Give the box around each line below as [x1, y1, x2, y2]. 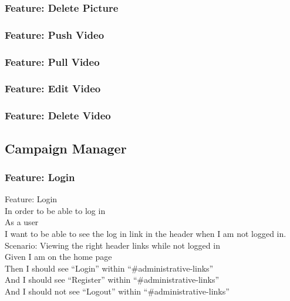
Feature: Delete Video [5, 108, 111, 123]
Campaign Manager [5, 139, 127, 157]
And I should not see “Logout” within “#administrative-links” [5, 285, 230, 297]
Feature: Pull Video [5, 54, 100, 69]
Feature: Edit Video [5, 81, 101, 96]
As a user [5, 216, 39, 228]
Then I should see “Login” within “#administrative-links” [5, 262, 214, 274]
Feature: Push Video [5, 27, 104, 42]
